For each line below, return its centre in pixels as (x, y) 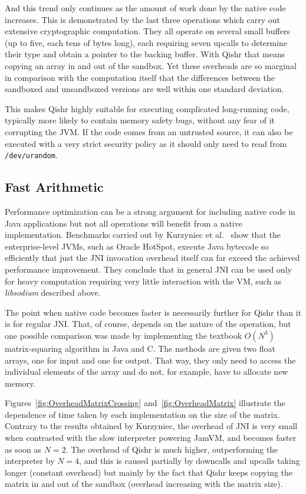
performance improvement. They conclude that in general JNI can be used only (148, 269)
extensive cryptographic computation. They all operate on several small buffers (147, 31)
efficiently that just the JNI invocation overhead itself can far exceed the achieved (152, 258)
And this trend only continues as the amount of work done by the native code (145, 8)
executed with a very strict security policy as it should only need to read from (146, 143)
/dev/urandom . (31, 155)
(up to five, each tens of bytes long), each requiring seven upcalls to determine (146, 42)
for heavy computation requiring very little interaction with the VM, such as (143, 281)
